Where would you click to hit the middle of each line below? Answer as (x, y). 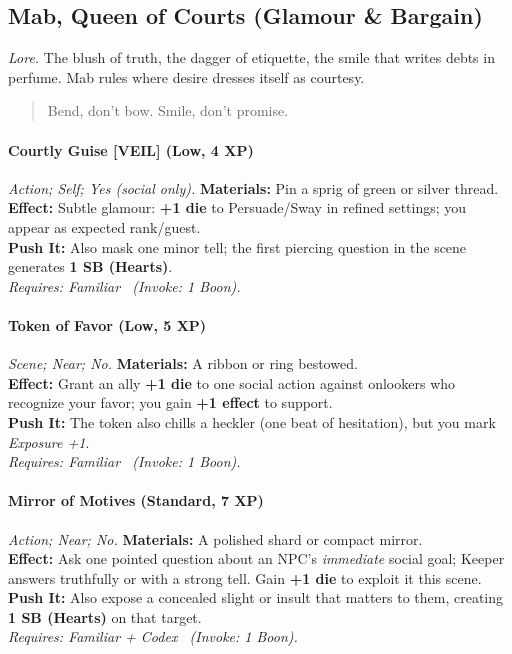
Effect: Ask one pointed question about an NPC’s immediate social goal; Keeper (256, 558)
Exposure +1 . (49, 441)
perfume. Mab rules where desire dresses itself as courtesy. (186, 76)
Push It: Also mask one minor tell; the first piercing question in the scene (237, 246)
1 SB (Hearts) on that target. (105, 616)
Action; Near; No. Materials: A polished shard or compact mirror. (215, 538)
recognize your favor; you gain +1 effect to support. (170, 402)
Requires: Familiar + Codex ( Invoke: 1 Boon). (153, 636)
